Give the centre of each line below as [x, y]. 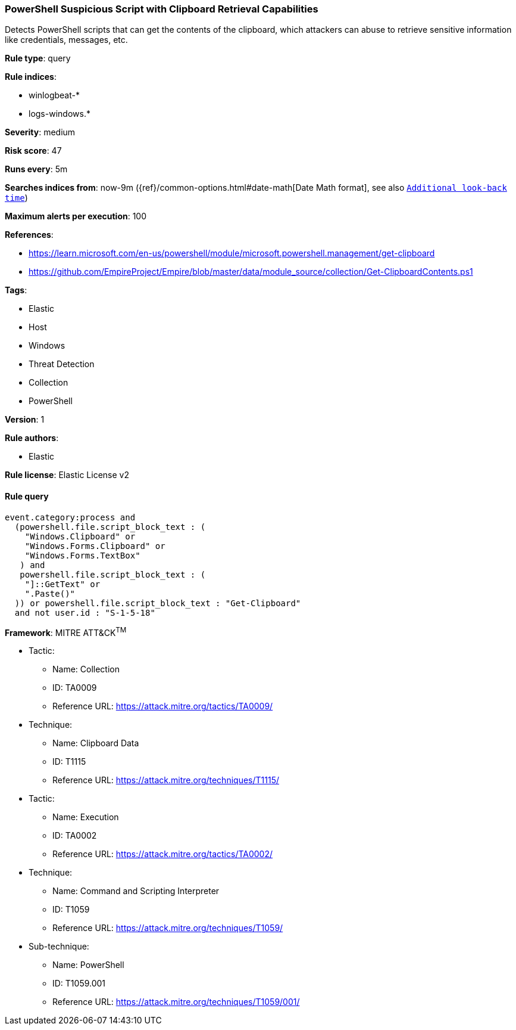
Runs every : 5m [36, 169]
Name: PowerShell [88, 965]
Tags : [16, 290]
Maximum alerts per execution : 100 [76, 216]
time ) [16, 198]
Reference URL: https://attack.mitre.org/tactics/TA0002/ [163, 854]
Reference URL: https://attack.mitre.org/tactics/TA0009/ [163, 706]
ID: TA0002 [75, 836]
